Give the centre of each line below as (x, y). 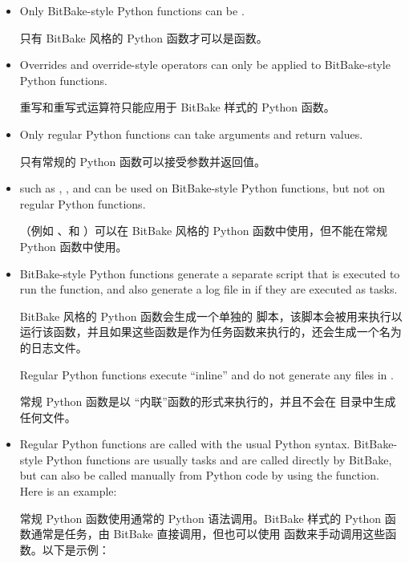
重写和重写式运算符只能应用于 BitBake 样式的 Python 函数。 (177, 107)
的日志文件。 (53, 347)
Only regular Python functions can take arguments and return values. (191, 134)
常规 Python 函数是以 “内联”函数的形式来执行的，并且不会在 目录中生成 (208, 401)
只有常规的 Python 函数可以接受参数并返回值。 (143, 161)
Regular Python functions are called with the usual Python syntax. (185, 444)
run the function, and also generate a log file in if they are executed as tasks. (209, 289)
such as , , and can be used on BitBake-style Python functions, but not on (202, 188)
